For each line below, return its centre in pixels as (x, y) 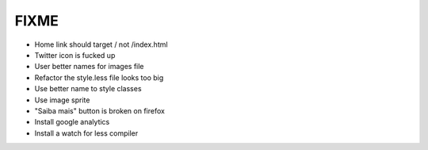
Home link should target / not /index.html (101, 44)
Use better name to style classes (88, 89)
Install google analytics (72, 122)
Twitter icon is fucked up (75, 55)
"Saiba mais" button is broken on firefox (100, 110)
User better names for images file (89, 67)
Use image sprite (62, 100)
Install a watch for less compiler (86, 133)
